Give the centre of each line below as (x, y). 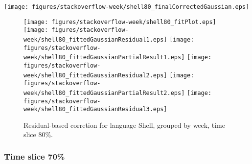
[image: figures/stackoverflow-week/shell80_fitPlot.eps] (120, 22)
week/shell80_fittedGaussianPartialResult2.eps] (104, 93)
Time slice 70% (34, 156)
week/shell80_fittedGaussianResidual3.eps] (95, 109)
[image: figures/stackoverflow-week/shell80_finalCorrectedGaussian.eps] (127, 7)
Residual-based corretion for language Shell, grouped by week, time (124, 125)
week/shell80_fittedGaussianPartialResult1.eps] (104, 58)
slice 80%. (38, 134)
